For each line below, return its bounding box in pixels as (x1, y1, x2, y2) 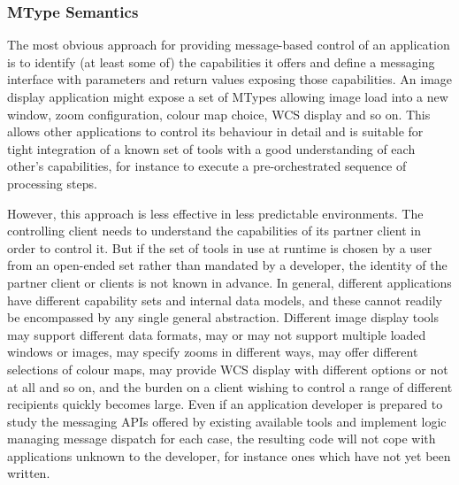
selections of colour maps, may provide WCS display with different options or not (7, 359, 448, 378)
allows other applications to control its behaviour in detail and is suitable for (7, 122, 424, 141)
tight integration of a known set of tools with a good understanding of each (7, 139, 416, 158)
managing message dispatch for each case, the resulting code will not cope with (7, 429, 436, 448)
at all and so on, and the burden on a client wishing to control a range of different (7, 377, 453, 396)
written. (7, 464, 50, 482)
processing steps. (7, 173, 97, 192)
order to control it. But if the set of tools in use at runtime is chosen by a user (7, 238, 432, 257)
